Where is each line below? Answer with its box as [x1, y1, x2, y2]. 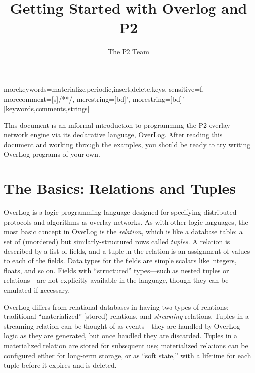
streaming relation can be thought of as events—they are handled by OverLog [4, 320, 240, 331]
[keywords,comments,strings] [4, 103, 90, 114]
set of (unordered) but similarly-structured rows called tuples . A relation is [4, 236, 230, 246]
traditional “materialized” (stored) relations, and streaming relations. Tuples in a [4, 311, 249, 321]
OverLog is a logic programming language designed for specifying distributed [4, 207, 237, 217]
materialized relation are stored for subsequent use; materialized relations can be [4, 340, 248, 350]
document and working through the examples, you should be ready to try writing [4, 139, 251, 149]
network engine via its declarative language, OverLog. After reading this [4, 129, 223, 140]
